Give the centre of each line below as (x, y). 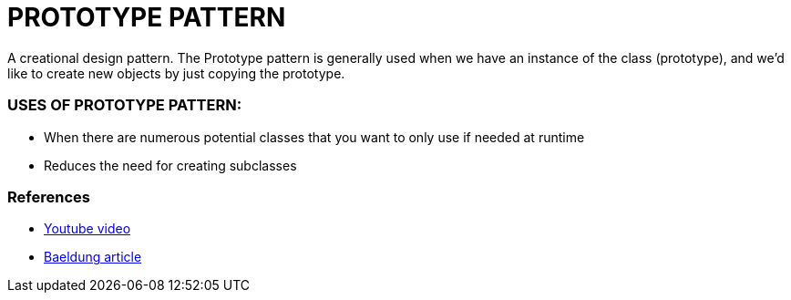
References (49, 197)
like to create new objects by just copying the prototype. (176, 73)
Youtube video (87, 229)
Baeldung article (93, 257)
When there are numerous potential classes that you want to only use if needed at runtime (314, 137)
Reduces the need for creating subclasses (170, 165)
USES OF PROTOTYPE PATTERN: (125, 105)
